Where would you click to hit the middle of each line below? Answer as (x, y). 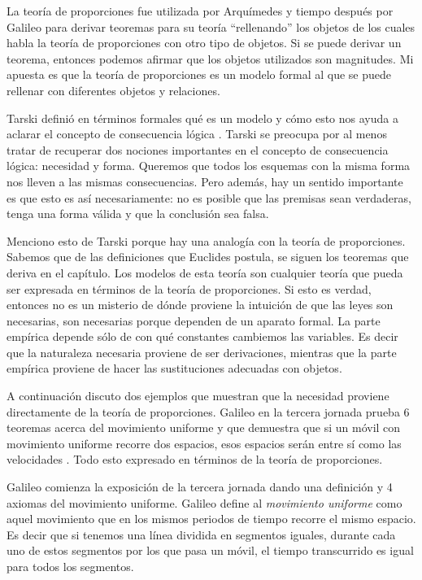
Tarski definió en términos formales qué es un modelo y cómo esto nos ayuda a (202, 118)
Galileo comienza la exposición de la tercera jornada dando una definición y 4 (200, 487)
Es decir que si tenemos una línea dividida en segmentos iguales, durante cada (201, 534)
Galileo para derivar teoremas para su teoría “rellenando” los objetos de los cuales (211, 26)
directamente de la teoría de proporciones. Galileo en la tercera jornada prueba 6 (208, 411)
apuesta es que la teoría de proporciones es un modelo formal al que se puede (199, 74)
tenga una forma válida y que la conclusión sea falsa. (138, 214)
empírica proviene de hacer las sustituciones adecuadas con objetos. (174, 368)
